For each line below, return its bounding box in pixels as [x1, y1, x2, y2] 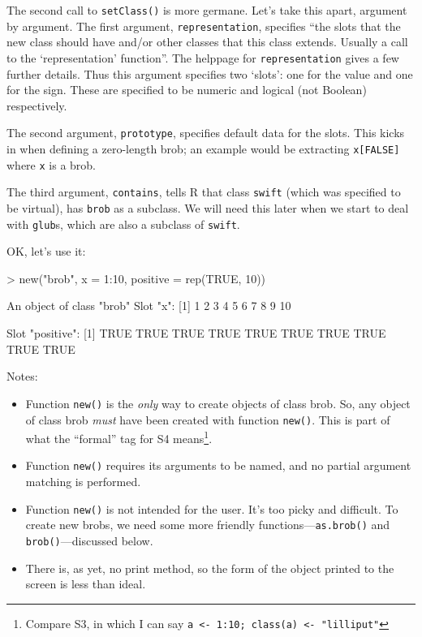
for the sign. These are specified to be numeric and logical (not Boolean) [6, 81, 367, 98]
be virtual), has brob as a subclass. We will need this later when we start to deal [6, 199, 409, 216]
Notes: [6, 368, 38, 385]
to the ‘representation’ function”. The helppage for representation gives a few [6, 49, 399, 66]
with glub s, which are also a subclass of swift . [6, 215, 240, 232]
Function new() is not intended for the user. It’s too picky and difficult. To [25, 500, 398, 517]
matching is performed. [25, 473, 141, 490]
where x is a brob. [6, 156, 96, 173]
